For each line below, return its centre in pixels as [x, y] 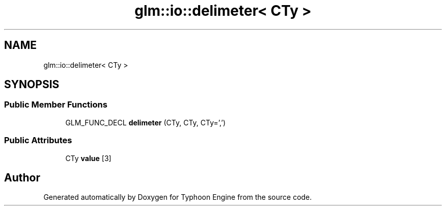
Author [22, 177]
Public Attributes [38, 140]
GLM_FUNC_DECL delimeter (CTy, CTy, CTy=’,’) [146, 122]
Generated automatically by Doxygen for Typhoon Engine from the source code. [178, 197]
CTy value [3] [88, 158]
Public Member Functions [56, 105]
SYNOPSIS [32, 85]
